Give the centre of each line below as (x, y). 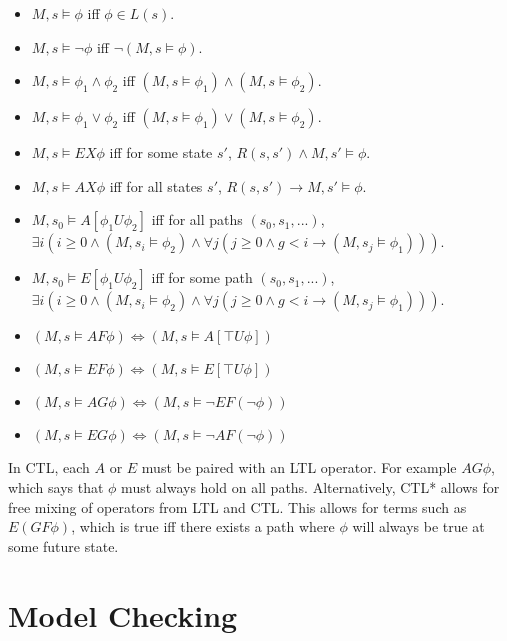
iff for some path (202, 277)
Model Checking (123, 614)
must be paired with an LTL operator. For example (299, 467)
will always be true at (418, 526)
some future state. (63, 545)
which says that (56, 486)
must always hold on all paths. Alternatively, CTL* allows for (310, 486)
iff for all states (156, 185)
